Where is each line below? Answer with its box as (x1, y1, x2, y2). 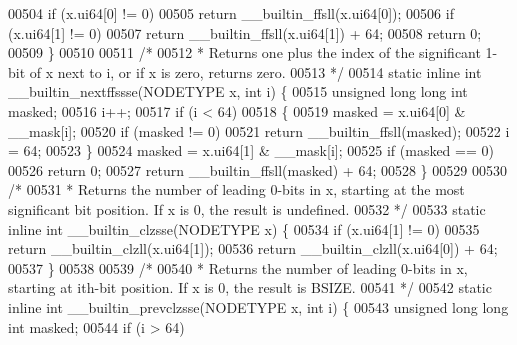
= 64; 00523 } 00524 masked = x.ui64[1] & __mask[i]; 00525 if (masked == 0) (8, 140, 494, 161)
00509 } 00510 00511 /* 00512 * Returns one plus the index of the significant (8, 42, 481, 63)
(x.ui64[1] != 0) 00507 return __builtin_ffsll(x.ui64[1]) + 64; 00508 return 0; (8, 22, 482, 43)
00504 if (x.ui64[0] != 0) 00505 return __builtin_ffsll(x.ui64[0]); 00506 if (8, 3, 454, 23)
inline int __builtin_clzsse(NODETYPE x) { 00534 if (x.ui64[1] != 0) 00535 (8, 218, 480, 239)
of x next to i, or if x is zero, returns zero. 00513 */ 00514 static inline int (29, 61, 482, 82)
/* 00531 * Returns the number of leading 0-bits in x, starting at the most (8, 179, 465, 200)
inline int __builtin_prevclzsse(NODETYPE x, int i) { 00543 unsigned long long (8, 296, 509, 317)
